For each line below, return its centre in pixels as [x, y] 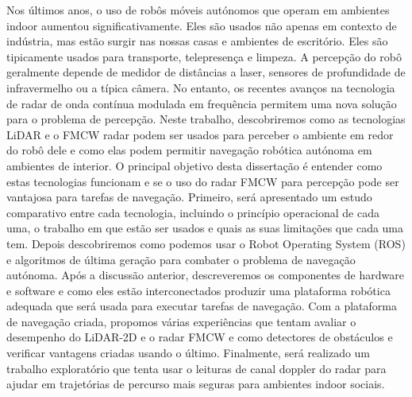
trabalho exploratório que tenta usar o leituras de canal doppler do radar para [196, 368]
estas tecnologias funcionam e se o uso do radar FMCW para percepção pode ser [203, 181]
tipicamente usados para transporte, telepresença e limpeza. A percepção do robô [204, 56]
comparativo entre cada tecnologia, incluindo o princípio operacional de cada [193, 212]
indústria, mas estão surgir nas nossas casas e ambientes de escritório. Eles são [197, 41]
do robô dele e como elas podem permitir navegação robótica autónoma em [189, 150]
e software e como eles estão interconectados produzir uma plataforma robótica [198, 290]
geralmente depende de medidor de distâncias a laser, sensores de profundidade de [206, 72]
